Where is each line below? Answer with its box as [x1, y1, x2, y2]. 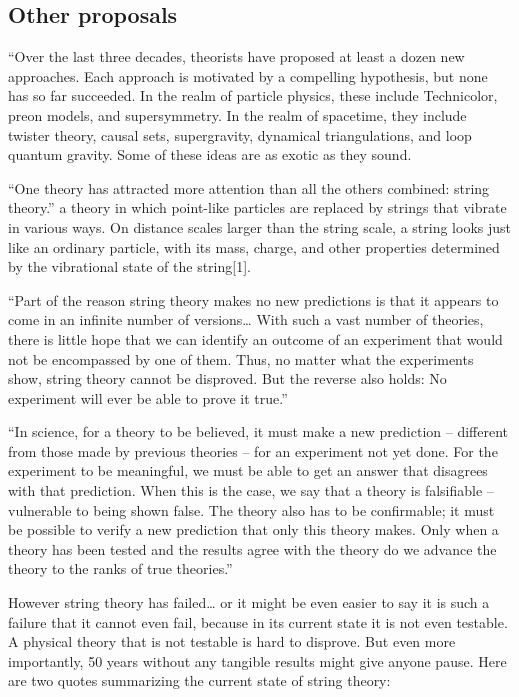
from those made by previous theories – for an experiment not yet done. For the [8, 440, 498, 461]
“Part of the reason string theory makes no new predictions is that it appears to [8, 289, 499, 310]
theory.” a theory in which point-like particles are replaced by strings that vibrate [8, 197, 507, 218]
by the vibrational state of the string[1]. [8, 256, 251, 277]
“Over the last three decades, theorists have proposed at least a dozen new [8, 46, 465, 67]
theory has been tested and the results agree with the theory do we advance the [8, 538, 497, 559]
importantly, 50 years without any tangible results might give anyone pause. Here [8, 650, 507, 671]
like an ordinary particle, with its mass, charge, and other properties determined [8, 236, 500, 257]
